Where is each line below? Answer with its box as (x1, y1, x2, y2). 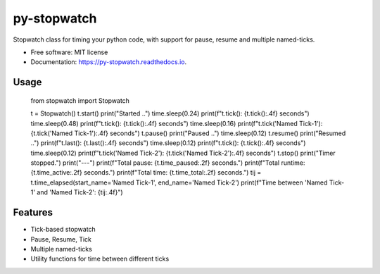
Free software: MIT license (30, 48, 108, 56)
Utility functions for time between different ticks (30, 254, 170, 263)
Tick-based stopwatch (30, 225, 96, 234)
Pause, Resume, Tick (30, 235, 91, 243)
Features (13, 206, 53, 218)
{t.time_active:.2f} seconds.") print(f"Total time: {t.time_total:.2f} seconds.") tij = (30, 168, 262, 177)
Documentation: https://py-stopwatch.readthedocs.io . (30, 58, 187, 66)
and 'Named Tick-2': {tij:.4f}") (36, 188, 123, 197)
